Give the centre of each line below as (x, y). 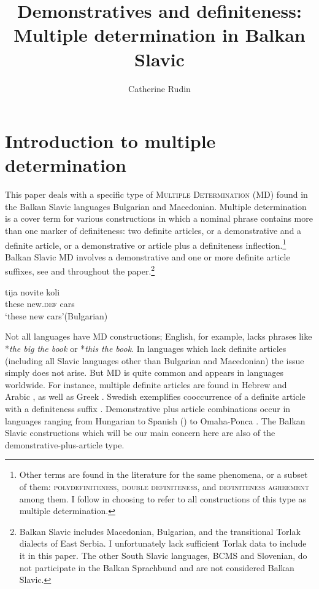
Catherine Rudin (159, 88)
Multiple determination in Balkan (159, 35)
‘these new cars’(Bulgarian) (56, 315)
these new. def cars (40, 304)
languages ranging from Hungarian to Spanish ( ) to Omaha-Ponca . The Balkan (155, 420)
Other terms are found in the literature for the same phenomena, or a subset (163, 474)
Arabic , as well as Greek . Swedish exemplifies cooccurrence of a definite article (155, 396)
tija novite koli (33, 291)
